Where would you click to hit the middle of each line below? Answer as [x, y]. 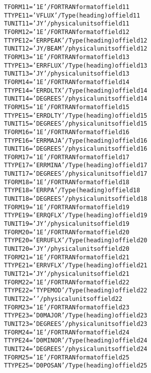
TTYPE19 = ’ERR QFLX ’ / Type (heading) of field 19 [76, 216]
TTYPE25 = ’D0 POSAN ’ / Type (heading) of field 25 [76, 366]
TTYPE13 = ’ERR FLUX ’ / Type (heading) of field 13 [76, 65]
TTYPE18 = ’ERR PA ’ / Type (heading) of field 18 [72, 191]
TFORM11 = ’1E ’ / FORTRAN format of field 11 [67, 7]
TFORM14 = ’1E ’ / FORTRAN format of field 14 [67, 82]
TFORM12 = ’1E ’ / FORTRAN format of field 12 [67, 32]
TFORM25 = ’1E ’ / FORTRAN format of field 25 [67, 357]
